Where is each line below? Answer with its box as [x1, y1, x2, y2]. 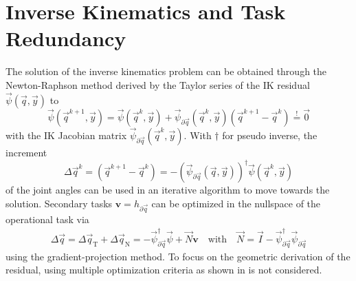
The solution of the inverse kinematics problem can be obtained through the [5, 64, 327, 79]
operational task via [5, 211, 89, 226]
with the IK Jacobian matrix [5, 128, 127, 143]
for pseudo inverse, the [222, 128, 318, 143]
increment [5, 145, 47, 160]
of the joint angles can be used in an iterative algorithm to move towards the [5, 183, 330, 197]
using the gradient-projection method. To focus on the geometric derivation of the [5, 249, 351, 263]
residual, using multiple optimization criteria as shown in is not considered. [5, 262, 322, 277]
